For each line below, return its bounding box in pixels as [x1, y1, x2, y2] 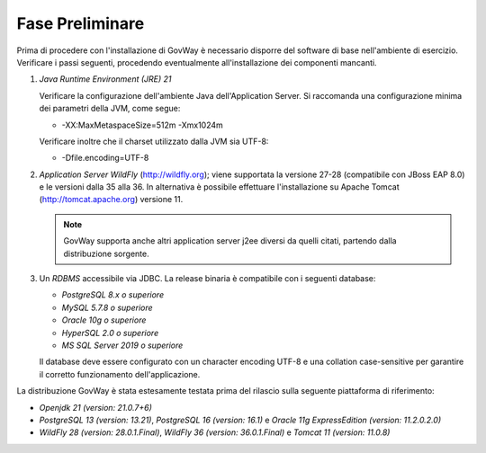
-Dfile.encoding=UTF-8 [61, 153, 149, 164]
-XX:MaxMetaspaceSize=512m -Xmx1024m [61, 120, 224, 130]
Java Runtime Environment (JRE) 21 [39, 74, 172, 84]
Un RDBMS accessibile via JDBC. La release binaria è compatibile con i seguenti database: [39, 273, 376, 284]
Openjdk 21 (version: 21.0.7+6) [39, 402, 153, 413]
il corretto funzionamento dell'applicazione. [39, 369, 201, 379]
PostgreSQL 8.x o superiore [61, 289, 165, 300]
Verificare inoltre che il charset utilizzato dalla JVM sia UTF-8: [39, 136, 269, 147]
